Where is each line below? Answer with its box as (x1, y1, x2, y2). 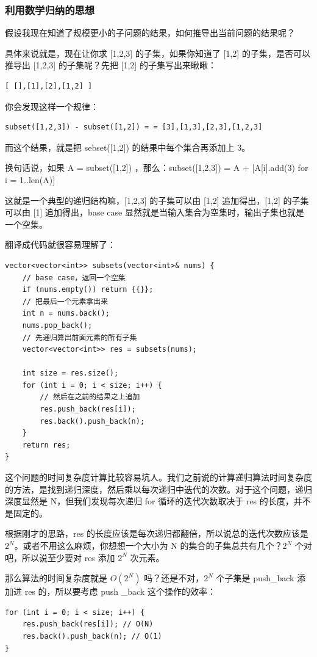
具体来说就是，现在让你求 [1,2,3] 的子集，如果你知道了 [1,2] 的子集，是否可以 (5, 46, 310, 59)
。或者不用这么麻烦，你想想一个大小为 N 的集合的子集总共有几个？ (14, 539, 283, 551)
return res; (22, 440, 71, 449)
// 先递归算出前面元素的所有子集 (22, 333, 137, 342)
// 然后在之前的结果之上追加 (40, 393, 140, 402)
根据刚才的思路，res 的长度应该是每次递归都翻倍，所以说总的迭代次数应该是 (5, 527, 308, 540)
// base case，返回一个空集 (22, 273, 126, 282)
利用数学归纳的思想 (5, 2, 95, 17)
